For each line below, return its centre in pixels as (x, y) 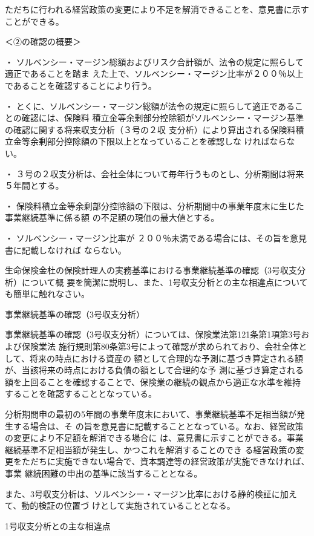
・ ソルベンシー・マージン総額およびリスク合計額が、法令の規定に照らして (154, 61)
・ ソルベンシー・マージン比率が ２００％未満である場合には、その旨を (147, 237)
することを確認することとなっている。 (81, 394)
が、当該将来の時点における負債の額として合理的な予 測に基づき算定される (154, 370)
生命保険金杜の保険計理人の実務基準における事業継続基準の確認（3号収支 (151, 270)
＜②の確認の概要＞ (43, 41)
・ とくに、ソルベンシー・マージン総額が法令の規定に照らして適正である (150, 106)
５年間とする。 (34, 185)
